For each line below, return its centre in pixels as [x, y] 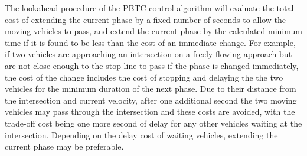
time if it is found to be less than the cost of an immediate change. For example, [150, 42]
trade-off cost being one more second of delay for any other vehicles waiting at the [153, 123]
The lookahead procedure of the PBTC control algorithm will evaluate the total [149, 8]
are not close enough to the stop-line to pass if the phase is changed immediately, [152, 65]
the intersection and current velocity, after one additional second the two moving [151, 100]
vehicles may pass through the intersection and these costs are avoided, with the [150, 112]
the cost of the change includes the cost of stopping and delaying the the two [144, 77]
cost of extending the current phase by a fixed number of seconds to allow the [146, 19]
